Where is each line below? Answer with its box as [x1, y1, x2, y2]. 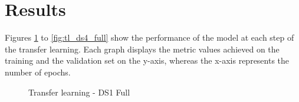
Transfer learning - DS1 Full [28, 85, 130, 98]
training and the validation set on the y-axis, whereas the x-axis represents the [5, 54, 290, 67]
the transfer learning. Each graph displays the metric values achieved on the [5, 42, 280, 55]
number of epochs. [5, 65, 71, 78]
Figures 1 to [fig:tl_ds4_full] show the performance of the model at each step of [5, 31, 294, 44]
